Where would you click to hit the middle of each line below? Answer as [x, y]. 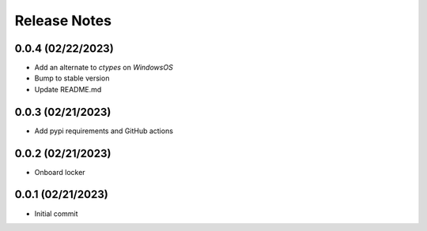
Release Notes [63, 20]
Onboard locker [60, 172]
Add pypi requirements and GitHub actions [104, 131]
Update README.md [68, 89]
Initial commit [56, 214]
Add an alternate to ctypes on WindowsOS [104, 68]
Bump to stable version [72, 78]
